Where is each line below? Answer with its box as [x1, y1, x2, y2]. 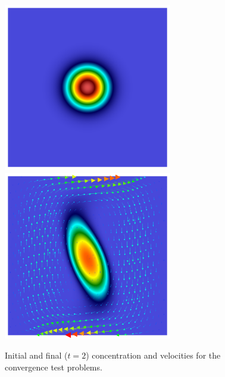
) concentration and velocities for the [86, 348, 221, 361]
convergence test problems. [5, 360, 102, 373]
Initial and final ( [5, 348, 68, 361]
